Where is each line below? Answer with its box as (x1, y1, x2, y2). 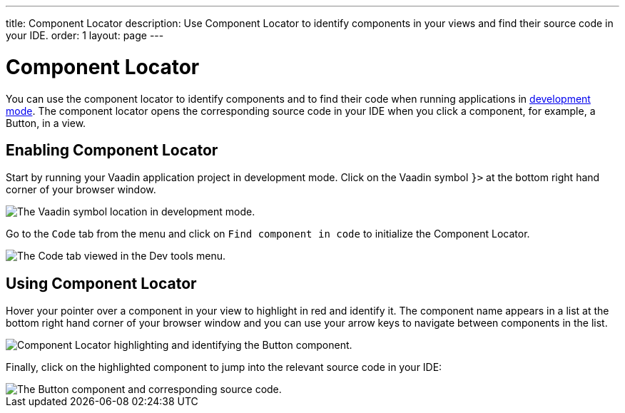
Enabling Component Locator (6, 141, 218, 159)
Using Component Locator (6, 274, 197, 292)
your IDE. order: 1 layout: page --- (6, 29, 164, 41)
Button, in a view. (6, 116, 86, 129)
